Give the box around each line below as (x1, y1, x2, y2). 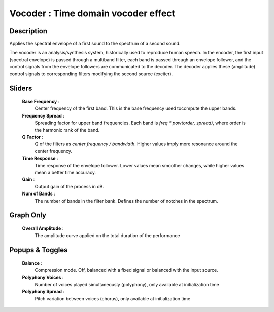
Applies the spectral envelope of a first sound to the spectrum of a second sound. (9, 41, 181, 47)
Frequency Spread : (22, 112, 64, 119)
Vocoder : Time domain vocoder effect (9, 8, 175, 19)
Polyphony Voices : (22, 274, 64, 281)
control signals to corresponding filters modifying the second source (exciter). (9, 71, 173, 77)
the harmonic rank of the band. (35, 127, 100, 133)
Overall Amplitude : (22, 225, 64, 231)
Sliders (9, 84, 32, 93)
